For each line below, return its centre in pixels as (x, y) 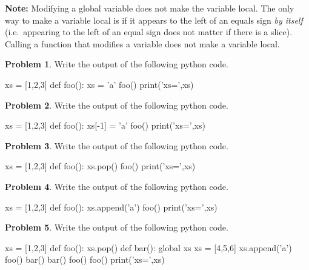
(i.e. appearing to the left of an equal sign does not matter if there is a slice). (149, 32)
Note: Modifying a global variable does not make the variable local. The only (150, 8)
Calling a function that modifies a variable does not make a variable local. (142, 43)
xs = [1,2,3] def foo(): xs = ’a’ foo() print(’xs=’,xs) (99, 84)
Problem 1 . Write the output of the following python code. (117, 64)
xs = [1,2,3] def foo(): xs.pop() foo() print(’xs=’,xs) (100, 166)
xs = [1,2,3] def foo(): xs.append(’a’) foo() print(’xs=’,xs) (111, 207)
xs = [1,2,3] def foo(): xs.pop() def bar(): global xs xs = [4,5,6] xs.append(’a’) (148, 247)
